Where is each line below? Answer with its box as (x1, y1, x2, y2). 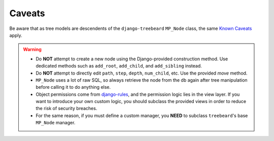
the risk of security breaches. (36, 105, 97, 112)
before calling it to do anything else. (36, 84, 111, 90)
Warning (23, 46, 42, 53)
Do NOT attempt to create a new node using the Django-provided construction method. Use (36, 56, 228, 62)
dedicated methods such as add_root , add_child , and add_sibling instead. (36, 63, 202, 69)
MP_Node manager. (36, 120, 76, 126)
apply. (9, 32, 22, 38)
